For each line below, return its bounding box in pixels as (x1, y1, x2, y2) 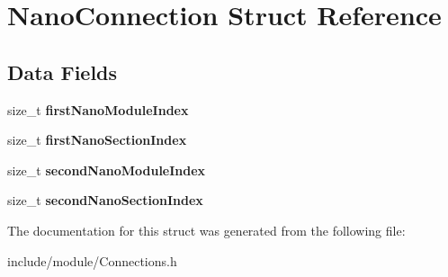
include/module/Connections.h (7, 251, 177, 270)
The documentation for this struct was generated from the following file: (7, 220, 406, 239)
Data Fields (7, 58, 118, 85)
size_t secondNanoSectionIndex (7, 191, 203, 210)
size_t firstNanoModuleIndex (7, 100, 189, 119)
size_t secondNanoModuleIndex (7, 160, 206, 179)
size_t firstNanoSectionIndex (7, 130, 187, 149)
